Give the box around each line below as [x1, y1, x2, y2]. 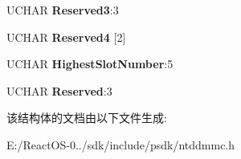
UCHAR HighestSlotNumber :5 [6, 55, 174, 72]
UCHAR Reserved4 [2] [6, 28, 126, 45]
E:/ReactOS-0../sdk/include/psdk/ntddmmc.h [6, 136, 235, 153]
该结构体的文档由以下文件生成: [6, 109, 167, 126]
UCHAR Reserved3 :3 [6, 2, 119, 18]
